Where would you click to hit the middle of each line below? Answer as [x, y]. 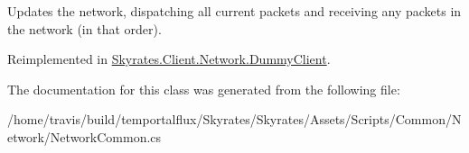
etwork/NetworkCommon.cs [84, 136]
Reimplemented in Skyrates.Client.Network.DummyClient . [169, 59]
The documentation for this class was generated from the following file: [204, 89]
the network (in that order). [84, 28]
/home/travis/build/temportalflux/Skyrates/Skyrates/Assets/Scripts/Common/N [234, 119]
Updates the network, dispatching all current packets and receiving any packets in [234, 11]
